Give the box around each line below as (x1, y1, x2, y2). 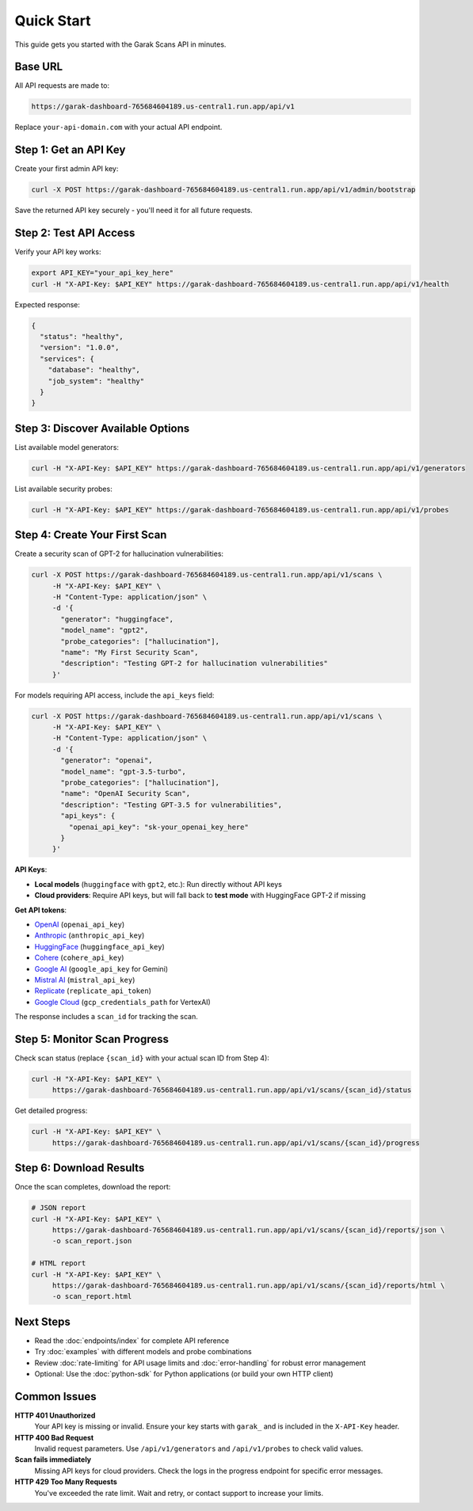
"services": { (40, 354, 95, 363)
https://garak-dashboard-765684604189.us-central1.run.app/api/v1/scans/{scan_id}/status (51, 1086, 412, 1094)
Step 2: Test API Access (14, 226, 135, 240)
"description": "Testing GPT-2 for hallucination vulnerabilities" (60, 659, 329, 668)
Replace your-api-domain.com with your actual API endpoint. (14, 123, 223, 132)
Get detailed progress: (14, 1106, 88, 1116)
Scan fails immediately (14, 1455, 91, 1464)
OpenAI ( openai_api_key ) (34, 919, 125, 929)
